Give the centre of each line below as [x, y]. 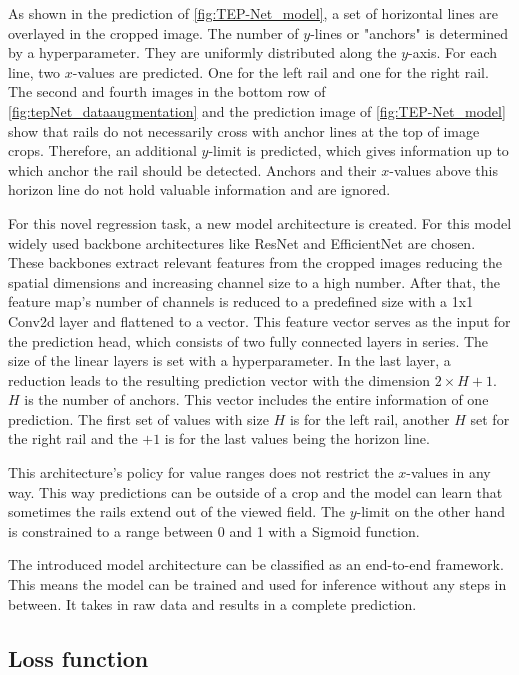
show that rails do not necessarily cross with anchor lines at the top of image [244, 130]
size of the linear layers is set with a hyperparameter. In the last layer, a [229, 360]
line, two [34, 71]
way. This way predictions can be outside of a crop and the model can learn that [255, 491]
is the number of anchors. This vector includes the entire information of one [256, 399]
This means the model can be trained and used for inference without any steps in [257, 584]
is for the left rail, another [369, 418]
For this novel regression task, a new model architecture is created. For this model [260, 222]
